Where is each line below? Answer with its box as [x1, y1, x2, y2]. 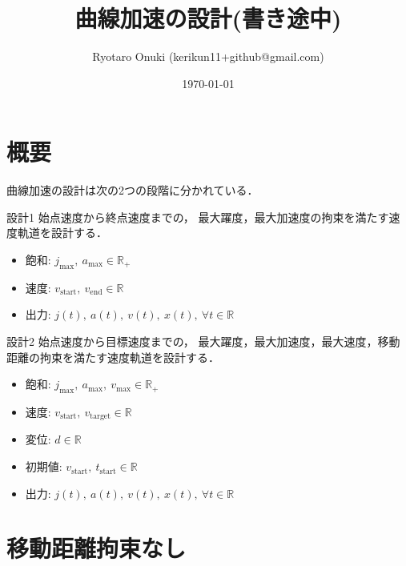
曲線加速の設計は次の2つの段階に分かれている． [6, 182, 259, 199]
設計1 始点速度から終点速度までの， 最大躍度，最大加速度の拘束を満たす [6, 208, 389, 225]
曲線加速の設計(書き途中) [74, 2, 342, 34]
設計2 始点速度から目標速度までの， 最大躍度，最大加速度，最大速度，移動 [6, 333, 400, 350]
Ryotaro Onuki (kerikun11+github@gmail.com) [92, 48, 324, 65]
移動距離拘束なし [6, 532, 187, 564]
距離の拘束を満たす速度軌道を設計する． [6, 348, 219, 365]
